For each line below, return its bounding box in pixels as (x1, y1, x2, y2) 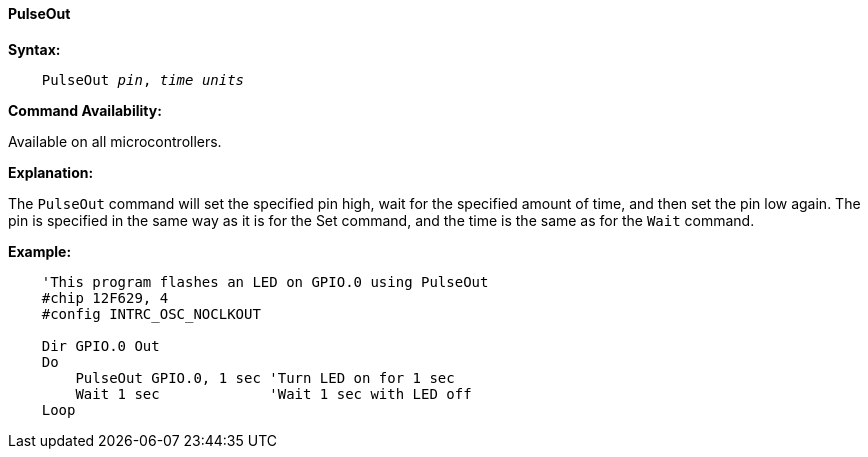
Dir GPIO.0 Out (41, 337, 160, 354)
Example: (8, 242, 72, 260)
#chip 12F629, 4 (41, 289, 169, 306)
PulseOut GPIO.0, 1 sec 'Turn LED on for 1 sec (75, 369, 455, 386)
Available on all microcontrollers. (8, 132, 222, 150)
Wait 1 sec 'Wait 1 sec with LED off (75, 385, 472, 402)
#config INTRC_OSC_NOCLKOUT (41, 305, 261, 322)
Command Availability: (8, 101, 162, 119)
